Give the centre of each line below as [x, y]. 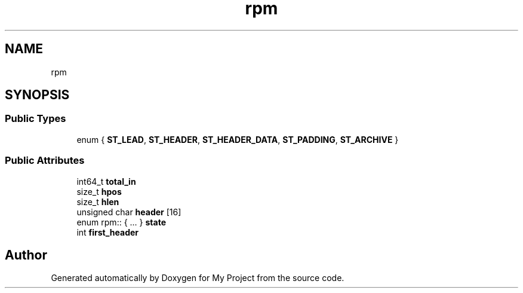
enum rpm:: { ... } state [121, 222]
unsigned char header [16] [129, 212]
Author [26, 255]
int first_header [108, 232]
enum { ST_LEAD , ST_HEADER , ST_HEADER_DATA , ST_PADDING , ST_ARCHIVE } [238, 139]
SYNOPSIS [37, 95]
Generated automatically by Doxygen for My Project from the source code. [198, 278]
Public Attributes [45, 161]
